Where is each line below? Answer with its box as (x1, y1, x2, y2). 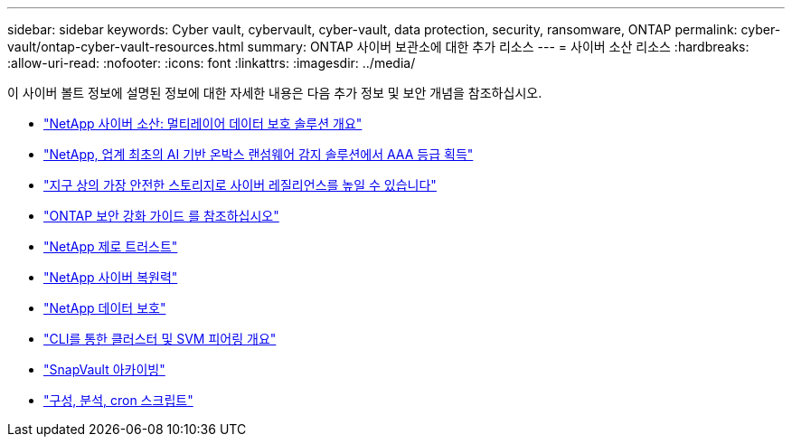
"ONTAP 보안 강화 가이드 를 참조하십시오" (43, 208, 279, 223)
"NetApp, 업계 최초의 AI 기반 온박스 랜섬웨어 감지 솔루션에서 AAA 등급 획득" (43, 146, 474, 162)
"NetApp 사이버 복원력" (43, 269, 178, 285)
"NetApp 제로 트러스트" (43, 239, 178, 254)
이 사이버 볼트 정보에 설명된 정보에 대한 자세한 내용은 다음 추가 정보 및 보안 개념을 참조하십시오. (7, 85, 542, 100)
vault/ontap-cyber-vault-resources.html (7, 39, 244, 54)
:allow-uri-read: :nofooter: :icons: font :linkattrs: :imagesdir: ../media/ (7, 55, 416, 71)
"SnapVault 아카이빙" (43, 362, 165, 377)
